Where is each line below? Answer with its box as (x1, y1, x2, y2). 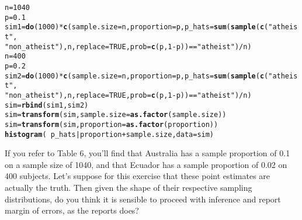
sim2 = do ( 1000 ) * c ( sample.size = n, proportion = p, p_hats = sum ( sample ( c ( (5, 71, 269, 80)
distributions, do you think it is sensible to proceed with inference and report (5, 192, 281, 205)
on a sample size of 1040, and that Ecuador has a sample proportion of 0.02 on (5, 158, 287, 170)
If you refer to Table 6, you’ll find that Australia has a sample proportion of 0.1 (5, 147, 290, 159)
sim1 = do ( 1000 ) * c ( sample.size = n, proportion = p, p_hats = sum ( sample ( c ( (5, 23, 269, 32)
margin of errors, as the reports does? (5, 204, 139, 216)
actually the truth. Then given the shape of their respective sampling (5, 181, 252, 193)
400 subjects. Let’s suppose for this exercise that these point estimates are (5, 170, 270, 182)
